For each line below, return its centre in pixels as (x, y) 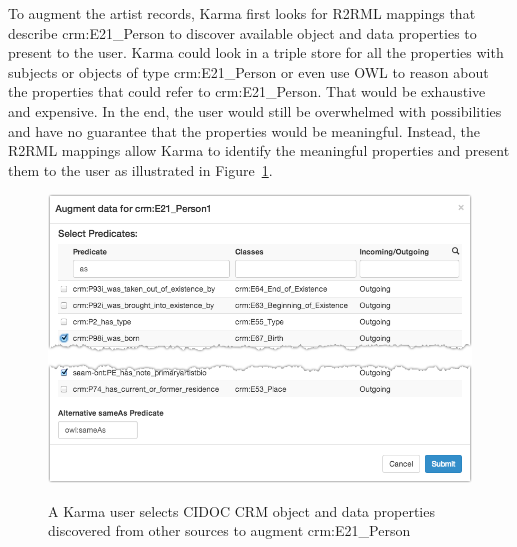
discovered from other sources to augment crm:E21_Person (229, 530)
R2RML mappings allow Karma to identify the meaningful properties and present (259, 150)
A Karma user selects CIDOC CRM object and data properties (241, 510)
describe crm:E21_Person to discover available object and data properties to (242, 32)
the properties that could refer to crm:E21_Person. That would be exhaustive (247, 91)
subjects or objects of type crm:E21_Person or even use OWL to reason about (248, 71)
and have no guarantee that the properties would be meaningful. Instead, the (244, 130)
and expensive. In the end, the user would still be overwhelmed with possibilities (255, 110)
